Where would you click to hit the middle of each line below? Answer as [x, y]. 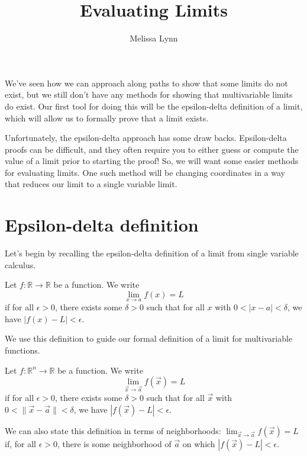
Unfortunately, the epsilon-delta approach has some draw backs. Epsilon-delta [146, 138]
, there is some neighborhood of [114, 443]
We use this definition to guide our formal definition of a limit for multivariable [149, 338]
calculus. [20, 264]
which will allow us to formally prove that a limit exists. [107, 118]
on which [199, 443]
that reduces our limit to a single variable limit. [91, 184]
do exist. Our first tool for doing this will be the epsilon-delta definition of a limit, [154, 106]
